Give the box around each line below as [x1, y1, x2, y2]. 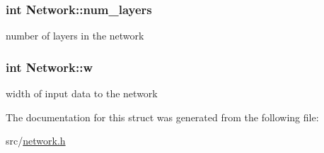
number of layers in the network [6, 28, 144, 43]
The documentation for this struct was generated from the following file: [6, 109, 319, 124]
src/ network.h [6, 133, 66, 148]
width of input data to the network [6, 86, 158, 101]
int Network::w [6, 58, 93, 75]
